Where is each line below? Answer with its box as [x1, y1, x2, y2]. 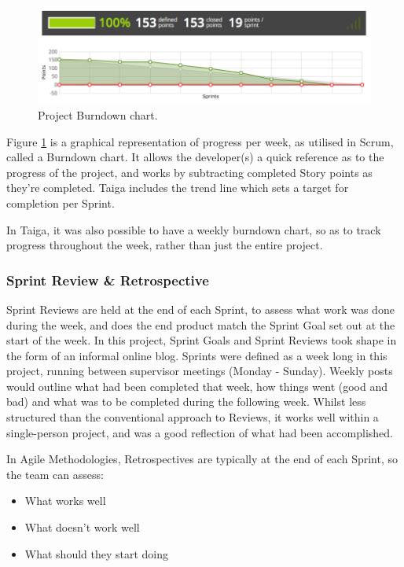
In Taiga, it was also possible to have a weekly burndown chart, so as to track [6, 221, 381, 237]
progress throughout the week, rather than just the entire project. [6, 237, 323, 253]
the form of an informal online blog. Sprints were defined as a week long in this [6, 347, 387, 363]
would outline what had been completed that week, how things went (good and [6, 377, 388, 394]
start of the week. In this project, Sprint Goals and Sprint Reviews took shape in [6, 332, 397, 348]
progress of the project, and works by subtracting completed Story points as [6, 164, 373, 180]
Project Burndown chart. [38, 106, 158, 123]
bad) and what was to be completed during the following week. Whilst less [6, 393, 366, 410]
